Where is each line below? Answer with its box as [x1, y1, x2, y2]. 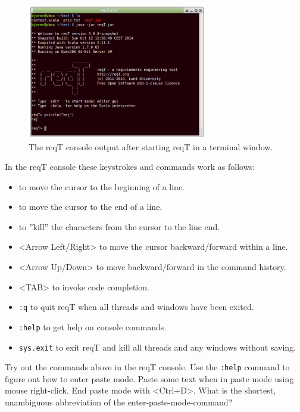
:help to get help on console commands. [18, 320, 167, 333]
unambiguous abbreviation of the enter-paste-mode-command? [5, 396, 233, 408]
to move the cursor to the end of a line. [18, 200, 162, 213]
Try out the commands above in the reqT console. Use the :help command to [5, 361, 290, 373]
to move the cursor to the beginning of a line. [18, 180, 185, 193]
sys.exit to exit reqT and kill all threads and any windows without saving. [18, 340, 296, 353]
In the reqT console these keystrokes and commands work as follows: [5, 160, 255, 173]
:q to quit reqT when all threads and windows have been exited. [18, 301, 254, 313]
